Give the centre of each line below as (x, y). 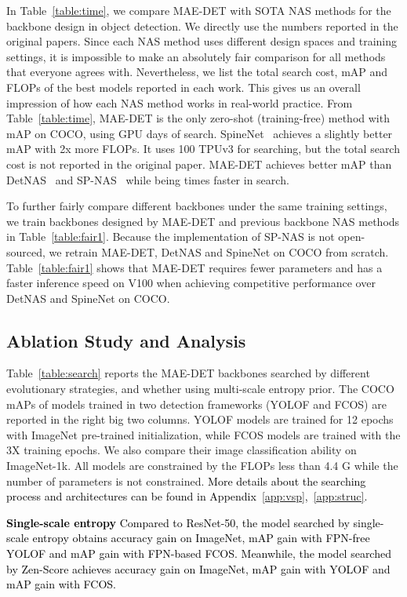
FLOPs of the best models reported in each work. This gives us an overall (184, 87)
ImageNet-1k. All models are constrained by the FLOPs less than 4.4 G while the (202, 466)
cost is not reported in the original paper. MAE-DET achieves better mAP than (199, 164)
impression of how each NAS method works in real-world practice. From (180, 102)
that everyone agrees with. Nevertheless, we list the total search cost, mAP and (197, 72)
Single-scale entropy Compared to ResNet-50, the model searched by (178, 522)
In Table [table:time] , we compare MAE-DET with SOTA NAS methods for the (199, 10)
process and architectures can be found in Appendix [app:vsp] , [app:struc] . (187, 496)
